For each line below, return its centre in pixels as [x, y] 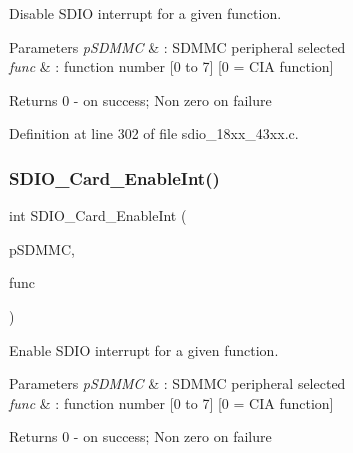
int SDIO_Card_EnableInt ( [98, 215]
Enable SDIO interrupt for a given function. [144, 349]
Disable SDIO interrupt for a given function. [145, 13]
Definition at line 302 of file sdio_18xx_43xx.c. [154, 133]
